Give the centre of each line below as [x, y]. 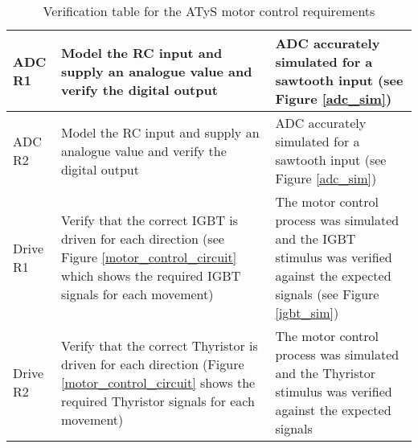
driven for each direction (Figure [152, 364]
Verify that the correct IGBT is [150, 220]
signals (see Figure [327, 294]
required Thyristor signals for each [158, 401]
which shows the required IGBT [151, 275]
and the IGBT [316, 238]
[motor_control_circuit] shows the [158, 382]
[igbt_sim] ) [307, 312]
